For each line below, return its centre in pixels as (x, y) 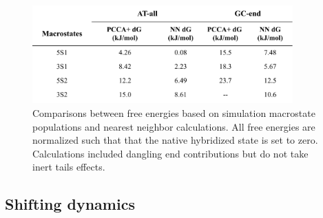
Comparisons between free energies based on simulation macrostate (174, 113)
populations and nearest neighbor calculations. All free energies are (174, 126)
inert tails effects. (69, 167)
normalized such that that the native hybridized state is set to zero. (175, 140)
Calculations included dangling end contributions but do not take (170, 153)
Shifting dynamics (70, 204)
